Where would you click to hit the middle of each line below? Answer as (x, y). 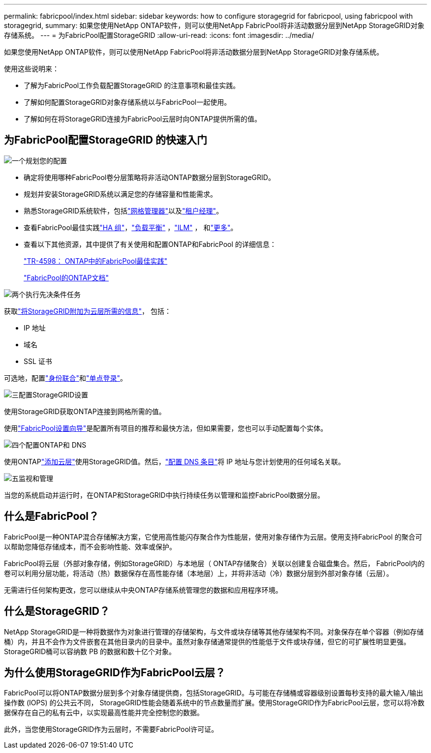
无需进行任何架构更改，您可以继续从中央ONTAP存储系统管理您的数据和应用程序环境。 (143, 590)
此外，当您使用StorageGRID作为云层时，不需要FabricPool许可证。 (111, 729)
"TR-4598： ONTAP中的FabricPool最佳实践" (96, 261)
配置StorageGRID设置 (54, 394)
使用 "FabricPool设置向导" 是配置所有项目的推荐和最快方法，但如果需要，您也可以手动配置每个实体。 (166, 428)
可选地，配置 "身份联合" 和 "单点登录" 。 (66, 378)
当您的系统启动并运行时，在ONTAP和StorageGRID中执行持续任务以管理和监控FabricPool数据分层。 (164, 495)
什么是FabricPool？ (51, 516)
